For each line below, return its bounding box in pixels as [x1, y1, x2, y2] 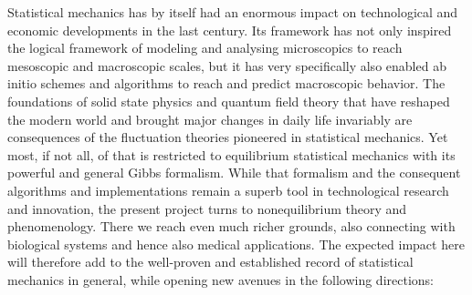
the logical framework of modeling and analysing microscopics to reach [7, 38, 403, 57]
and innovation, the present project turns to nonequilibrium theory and [7, 198, 407, 218]
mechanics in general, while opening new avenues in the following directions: [7, 270, 434, 289]
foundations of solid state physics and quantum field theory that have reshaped [7, 91, 450, 110]
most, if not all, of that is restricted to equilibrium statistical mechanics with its [7, 145, 456, 164]
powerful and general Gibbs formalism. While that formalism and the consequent [7, 163, 461, 182]
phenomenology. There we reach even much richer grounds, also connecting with [7, 217, 456, 236]
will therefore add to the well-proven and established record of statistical [7, 252, 414, 271]
